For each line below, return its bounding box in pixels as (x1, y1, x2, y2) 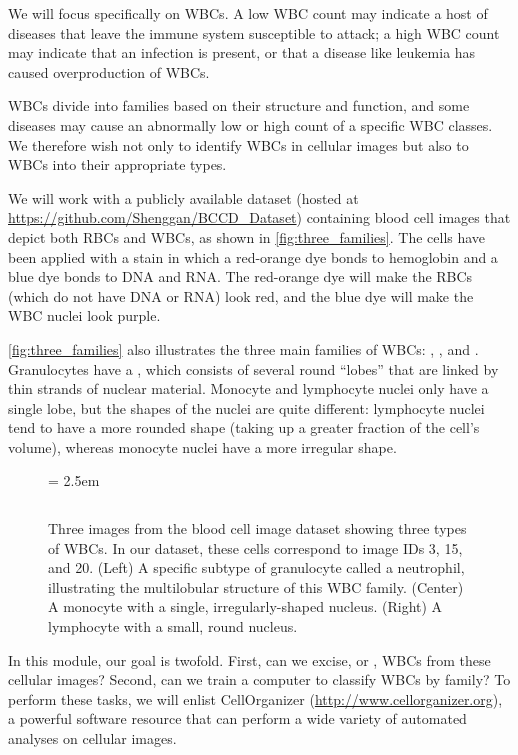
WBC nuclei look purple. (8, 305, 161, 326)
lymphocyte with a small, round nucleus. (48, 616, 298, 637)
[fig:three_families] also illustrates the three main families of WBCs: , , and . (8, 338, 479, 359)
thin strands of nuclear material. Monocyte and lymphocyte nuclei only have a (8, 378, 489, 399)
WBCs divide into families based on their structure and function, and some (8, 95, 470, 116)
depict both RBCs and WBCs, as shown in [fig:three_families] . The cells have (8, 226, 486, 247)
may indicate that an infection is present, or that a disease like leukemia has (8, 42, 476, 63)
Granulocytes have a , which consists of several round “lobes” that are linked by (8, 358, 499, 379)
